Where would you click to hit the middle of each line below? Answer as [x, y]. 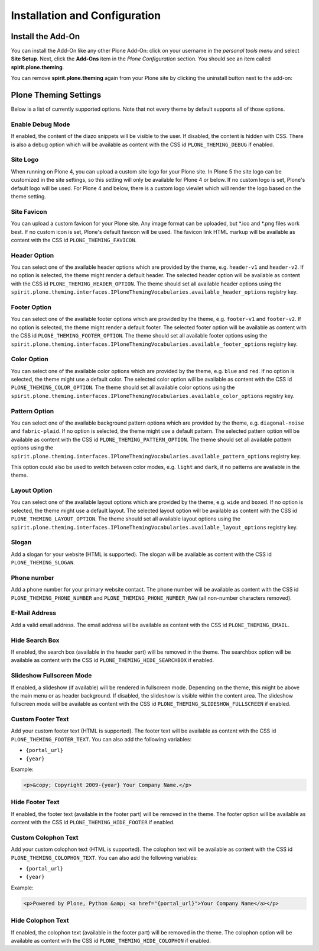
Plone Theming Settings [56, 95]
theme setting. [29, 196]
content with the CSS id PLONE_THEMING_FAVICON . [74, 240]
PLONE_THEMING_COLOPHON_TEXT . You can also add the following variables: [104, 857]
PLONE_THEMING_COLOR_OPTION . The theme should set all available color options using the [123, 387]
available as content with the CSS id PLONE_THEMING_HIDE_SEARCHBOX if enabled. [113, 660]
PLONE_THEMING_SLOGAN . [43, 563]
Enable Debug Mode [40, 124]
